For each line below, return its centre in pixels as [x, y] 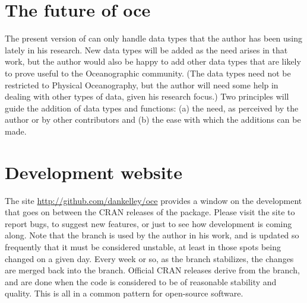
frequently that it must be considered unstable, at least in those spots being [143, 246]
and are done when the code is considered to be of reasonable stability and [141, 281]
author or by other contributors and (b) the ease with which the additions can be [153, 119]
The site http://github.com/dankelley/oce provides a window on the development [153, 200]
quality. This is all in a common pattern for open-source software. [124, 293]
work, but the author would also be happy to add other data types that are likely [153, 61]
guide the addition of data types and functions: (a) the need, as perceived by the [152, 108]
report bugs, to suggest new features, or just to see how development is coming [148, 223]
